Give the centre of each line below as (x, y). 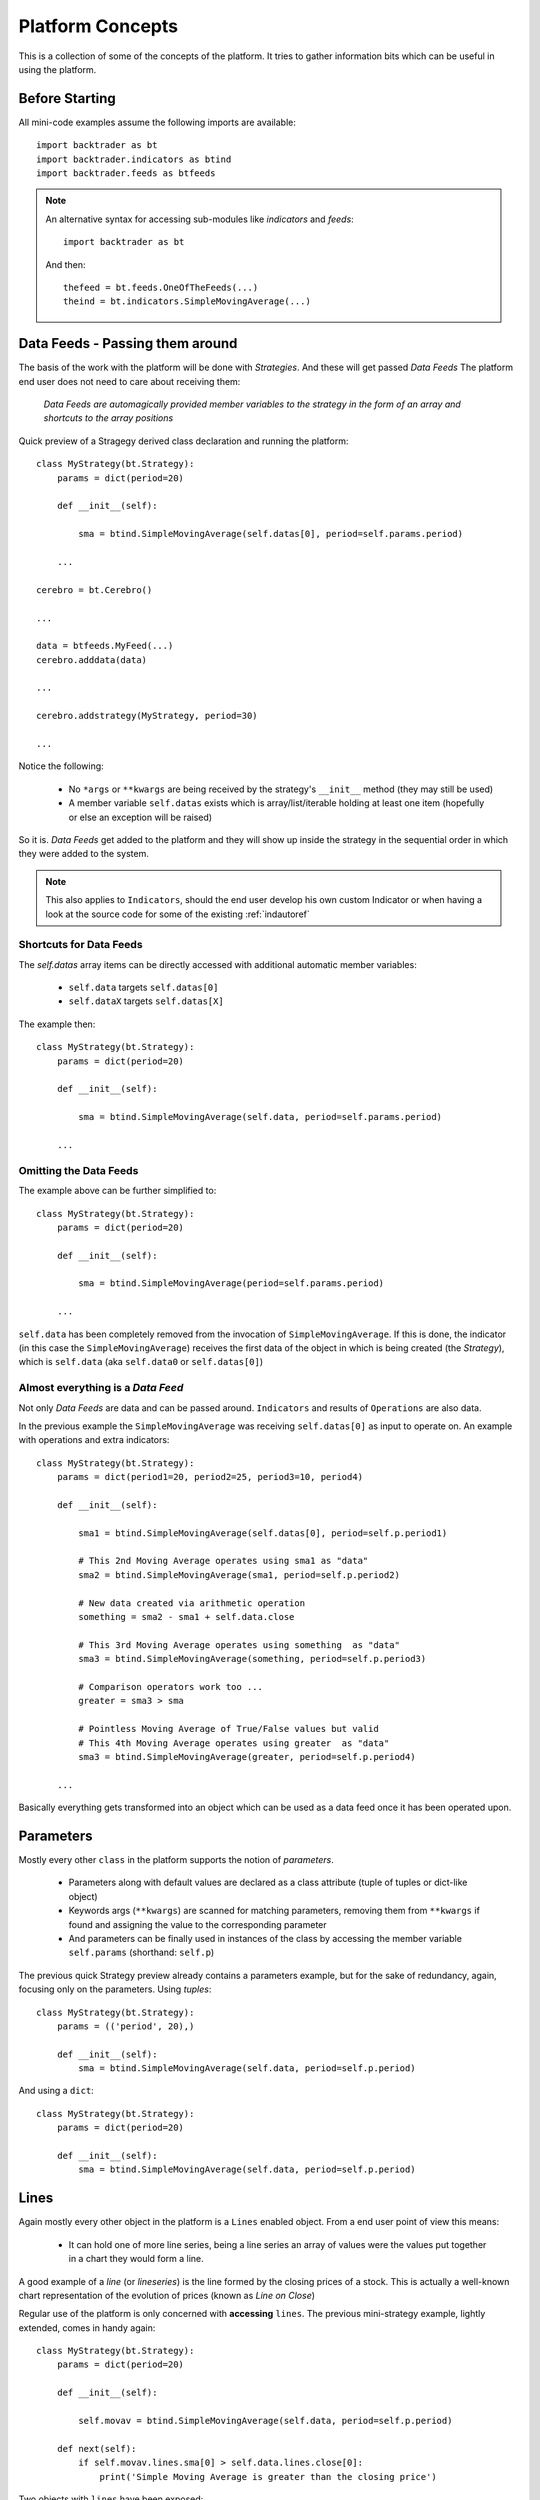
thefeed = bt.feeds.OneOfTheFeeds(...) (161, 287)
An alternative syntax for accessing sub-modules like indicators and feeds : (199, 219)
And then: (65, 264)
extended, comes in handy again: (87, 2327)
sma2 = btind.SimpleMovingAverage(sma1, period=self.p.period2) (239, 1574)
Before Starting (67, 98)
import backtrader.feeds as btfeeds (126, 173)
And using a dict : (56, 2091)
